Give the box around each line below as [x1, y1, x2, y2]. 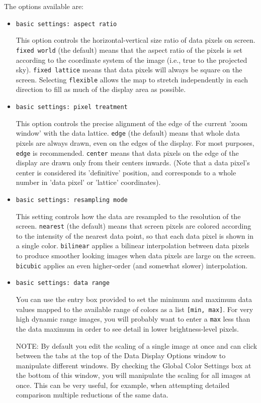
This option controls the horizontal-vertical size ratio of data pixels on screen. [16, 35, 255, 45]
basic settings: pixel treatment [16, 104, 128, 111]
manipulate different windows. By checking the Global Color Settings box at [16, 360, 251, 370]
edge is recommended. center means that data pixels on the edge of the [16, 147, 239, 158]
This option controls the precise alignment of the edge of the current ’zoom [16, 118, 247, 128]
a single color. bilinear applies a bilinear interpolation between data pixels [16, 240, 249, 251]
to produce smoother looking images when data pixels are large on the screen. [16, 250, 256, 261]
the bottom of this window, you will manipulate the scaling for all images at [16, 370, 251, 380]
